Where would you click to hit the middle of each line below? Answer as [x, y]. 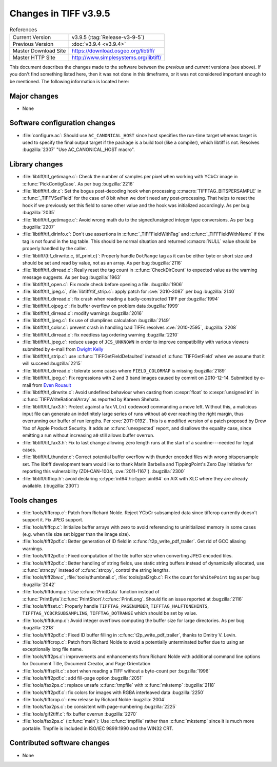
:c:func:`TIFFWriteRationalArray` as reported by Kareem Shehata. [91, 399]
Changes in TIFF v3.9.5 [60, 13]
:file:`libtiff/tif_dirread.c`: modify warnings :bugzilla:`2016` [83, 313]
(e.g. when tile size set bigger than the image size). [76, 534]
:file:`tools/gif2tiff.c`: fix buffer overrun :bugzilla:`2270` [80, 714]
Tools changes [33, 500]
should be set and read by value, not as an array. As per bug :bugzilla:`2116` [102, 263]
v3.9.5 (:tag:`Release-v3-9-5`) [108, 37]
